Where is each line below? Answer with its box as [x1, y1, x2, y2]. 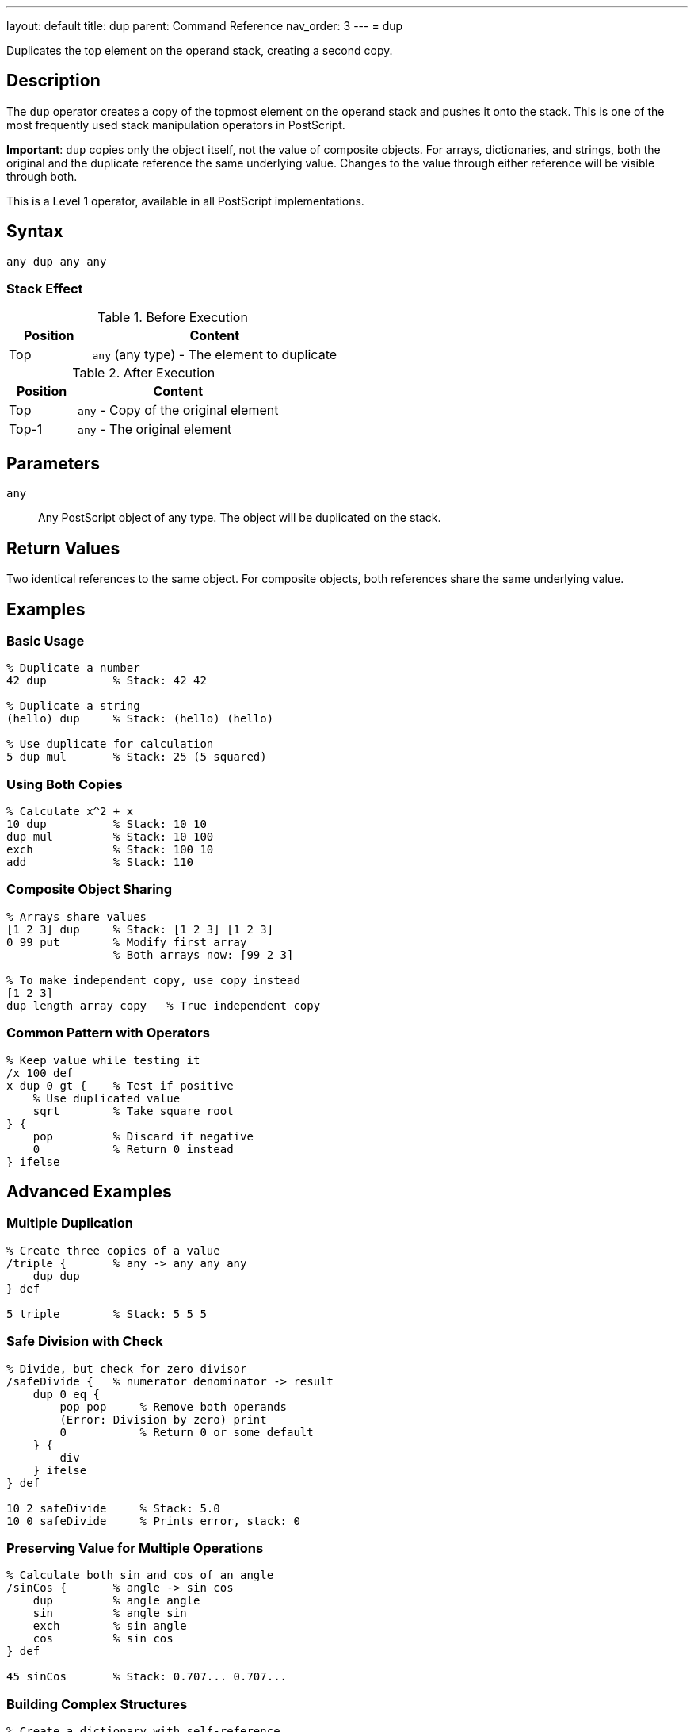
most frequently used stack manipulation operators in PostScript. [6, 117, 345, 132]
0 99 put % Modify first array [6, 935, 247, 948]
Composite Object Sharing [6, 881, 173, 898]
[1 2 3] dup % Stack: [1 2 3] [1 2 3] [6, 922, 274, 936]
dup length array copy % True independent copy [6, 998, 321, 1012]
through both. [6, 169, 78, 183]
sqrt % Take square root [32, 1104, 234, 1117]
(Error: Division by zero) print [59, 1412, 267, 1426]
